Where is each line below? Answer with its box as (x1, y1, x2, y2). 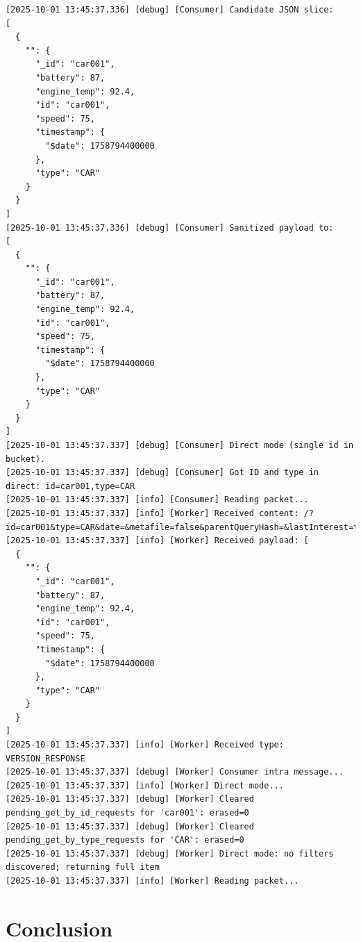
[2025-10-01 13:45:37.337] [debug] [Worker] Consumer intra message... (6, 767, 344, 777)
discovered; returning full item (6, 862, 160, 873)
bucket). (6, 454, 46, 464)
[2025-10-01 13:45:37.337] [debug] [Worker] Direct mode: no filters (6, 848, 334, 859)
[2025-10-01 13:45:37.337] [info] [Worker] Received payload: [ (6, 536, 309, 546)
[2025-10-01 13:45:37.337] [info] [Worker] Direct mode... (6, 780, 284, 791)
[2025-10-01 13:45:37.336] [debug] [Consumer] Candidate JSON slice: (6, 5, 334, 15)
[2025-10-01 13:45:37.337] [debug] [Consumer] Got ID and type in (6, 468, 319, 478)
